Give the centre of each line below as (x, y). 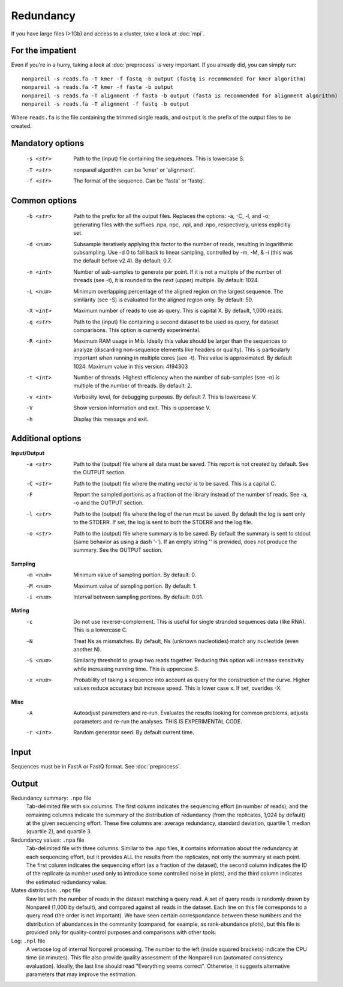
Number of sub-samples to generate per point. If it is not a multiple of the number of (177, 272)
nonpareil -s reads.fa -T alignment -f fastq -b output (106, 104)
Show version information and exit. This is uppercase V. (142, 408)
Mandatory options (48, 143)
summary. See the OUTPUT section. (118, 550)
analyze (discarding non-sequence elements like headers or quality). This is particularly (182, 349)
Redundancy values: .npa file (48, 840)
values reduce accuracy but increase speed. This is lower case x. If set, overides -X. (177, 688)
